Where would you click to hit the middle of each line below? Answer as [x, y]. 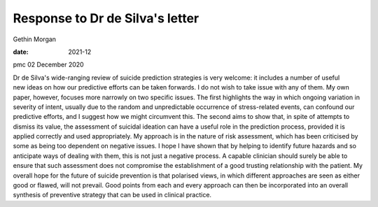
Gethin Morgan [34, 39]
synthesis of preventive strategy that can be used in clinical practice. [112, 195]
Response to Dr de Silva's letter [106, 18]
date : [21, 52]
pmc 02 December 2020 [48, 65]
